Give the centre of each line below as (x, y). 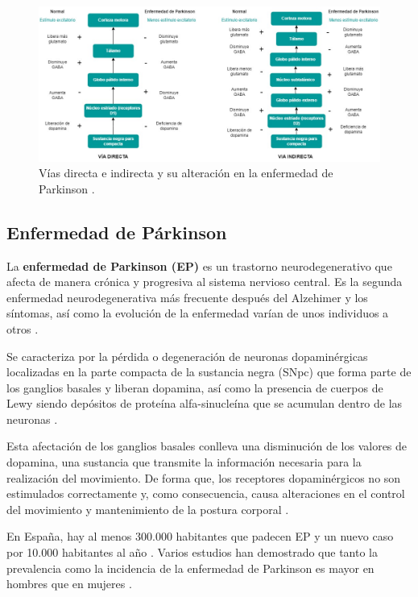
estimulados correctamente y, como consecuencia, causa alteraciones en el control (206, 493)
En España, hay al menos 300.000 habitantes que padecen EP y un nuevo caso (200, 536)
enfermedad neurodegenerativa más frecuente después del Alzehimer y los (187, 297)
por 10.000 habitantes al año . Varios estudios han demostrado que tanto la (192, 552)
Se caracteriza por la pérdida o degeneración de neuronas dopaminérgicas (187, 356)
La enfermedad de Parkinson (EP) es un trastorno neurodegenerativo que (199, 265)
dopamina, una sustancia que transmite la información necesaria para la (184, 462)
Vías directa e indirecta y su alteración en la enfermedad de (186, 173)
